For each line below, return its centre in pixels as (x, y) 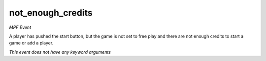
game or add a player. (31, 43)
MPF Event (20, 27)
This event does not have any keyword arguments (60, 52)
